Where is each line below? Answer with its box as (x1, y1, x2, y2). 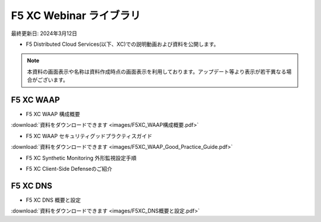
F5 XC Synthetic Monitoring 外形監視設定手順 (26, 154, 137, 161)
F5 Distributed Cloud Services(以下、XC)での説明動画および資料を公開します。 (26, 40, 219, 48)
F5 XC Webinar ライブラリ (11, 9, 141, 22)
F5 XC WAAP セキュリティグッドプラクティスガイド (26, 132, 153, 139)
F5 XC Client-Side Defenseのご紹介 (26, 165, 112, 172)
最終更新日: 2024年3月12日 (11, 30, 77, 37)
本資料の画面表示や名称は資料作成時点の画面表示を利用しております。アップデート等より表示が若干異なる (27, 68, 287, 75)
